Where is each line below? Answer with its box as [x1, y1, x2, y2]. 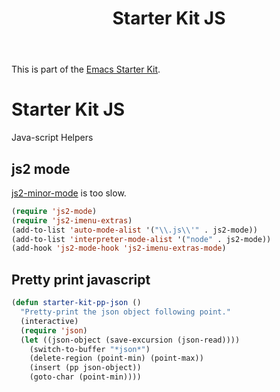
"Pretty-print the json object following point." [20, 307, 231, 317]
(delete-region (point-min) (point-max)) [29, 353, 204, 364]
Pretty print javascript [11, 271, 151, 288]
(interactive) [20, 316, 79, 326]
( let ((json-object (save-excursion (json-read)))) [20, 335, 241, 345]
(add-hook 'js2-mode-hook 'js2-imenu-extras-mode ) [11, 243, 227, 254]
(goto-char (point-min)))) [29, 372, 142, 382]
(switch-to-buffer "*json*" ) [29, 344, 151, 354]
